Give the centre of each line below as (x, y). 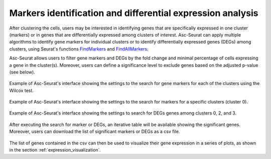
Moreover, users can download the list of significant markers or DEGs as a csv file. (95, 131)
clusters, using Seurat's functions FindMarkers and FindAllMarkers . (79, 49)
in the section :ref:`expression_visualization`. (55, 150)
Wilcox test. (21, 90)
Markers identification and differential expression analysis (134, 13)
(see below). (22, 72)
